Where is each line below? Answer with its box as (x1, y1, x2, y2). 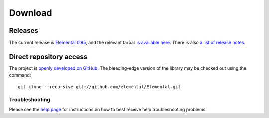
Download (9, 7, 52, 18)
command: (9, 72, 31, 78)
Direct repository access (9, 52, 88, 60)
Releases (9, 26, 38, 35)
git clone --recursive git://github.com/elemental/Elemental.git (18, 84, 181, 89)
